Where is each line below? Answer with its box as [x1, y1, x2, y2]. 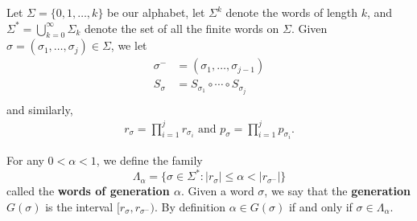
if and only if [288, 198, 353, 215]
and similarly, [6, 100, 73, 117]
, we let [110, 37, 147, 54]
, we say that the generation [264, 182, 411, 199]
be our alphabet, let [107, 4, 205, 20]
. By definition [154, 198, 226, 215]
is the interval [45, 198, 114, 215]
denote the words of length [225, 4, 358, 20]
